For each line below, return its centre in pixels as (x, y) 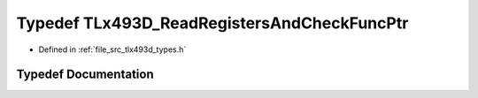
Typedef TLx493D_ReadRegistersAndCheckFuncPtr (212, 23)
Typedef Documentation (85, 75)
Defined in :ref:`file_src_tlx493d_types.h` (112, 49)
